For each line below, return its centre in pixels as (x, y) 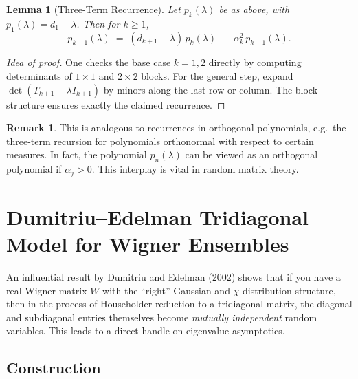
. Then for (98, 23)
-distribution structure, (288, 290)
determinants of (39, 75)
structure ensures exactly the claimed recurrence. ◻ (116, 104)
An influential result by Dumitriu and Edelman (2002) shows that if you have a (174, 276)
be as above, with (254, 9)
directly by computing (255, 62)
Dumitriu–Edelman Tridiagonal (157, 216)
